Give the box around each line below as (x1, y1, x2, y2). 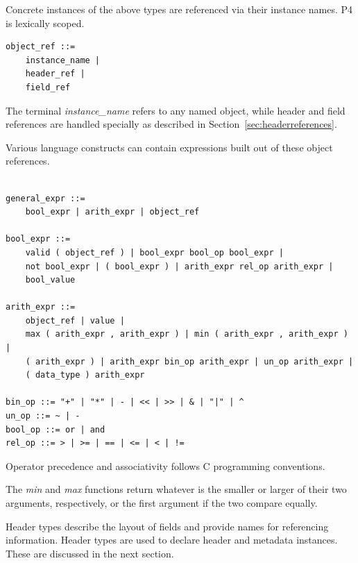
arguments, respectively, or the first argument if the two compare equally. (6, 496, 318, 510)
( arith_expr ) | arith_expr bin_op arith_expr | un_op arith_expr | (25, 356, 354, 367)
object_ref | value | (25, 315, 125, 326)
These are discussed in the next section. (6, 546, 174, 560)
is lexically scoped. (6, 15, 85, 30)
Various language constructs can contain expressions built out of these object (6, 140, 333, 154)
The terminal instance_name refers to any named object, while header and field (6, 103, 346, 117)
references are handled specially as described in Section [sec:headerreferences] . (6, 117, 337, 131)
